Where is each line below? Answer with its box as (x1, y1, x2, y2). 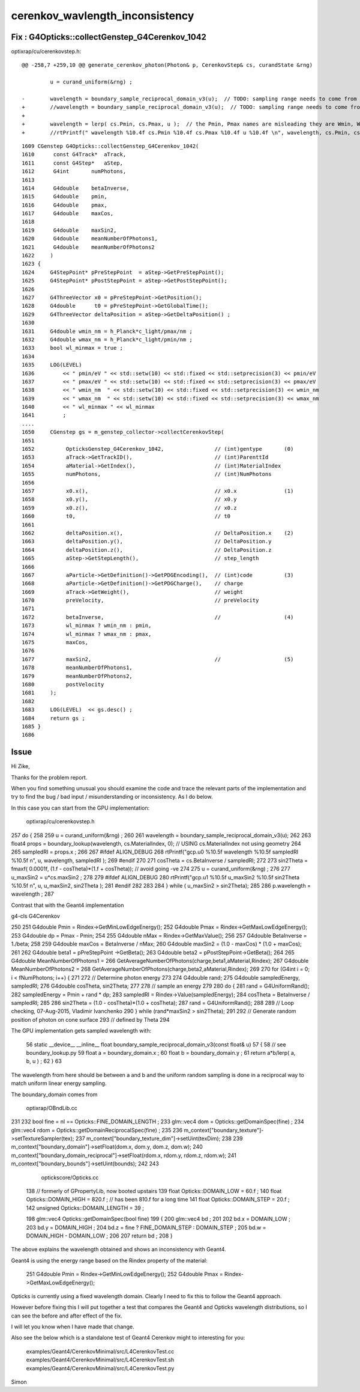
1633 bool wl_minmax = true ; (22, 344, 123, 352)
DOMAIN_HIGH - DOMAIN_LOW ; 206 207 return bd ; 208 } (26, 1232, 173, 1239)
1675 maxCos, (22, 639, 89, 646)
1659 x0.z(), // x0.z (22, 504, 237, 511)
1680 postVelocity (22, 681, 104, 688)
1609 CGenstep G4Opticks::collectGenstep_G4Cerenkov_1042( (22, 142, 199, 150)
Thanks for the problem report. (11, 774, 88, 781)
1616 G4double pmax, (22, 201, 107, 209)
